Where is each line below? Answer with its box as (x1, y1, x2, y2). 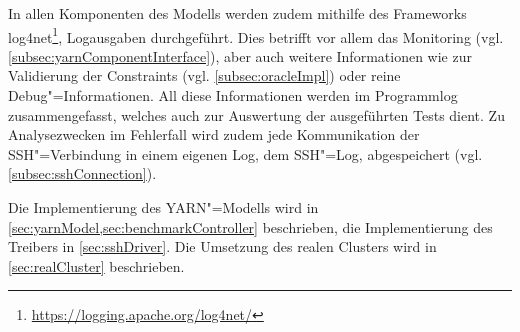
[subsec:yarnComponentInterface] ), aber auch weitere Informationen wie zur (8, 45, 472, 66)
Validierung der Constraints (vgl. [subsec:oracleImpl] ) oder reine (8, 65, 401, 86)
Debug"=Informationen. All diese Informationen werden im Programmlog (8, 85, 458, 106)
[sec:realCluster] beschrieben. (8, 255, 185, 276)
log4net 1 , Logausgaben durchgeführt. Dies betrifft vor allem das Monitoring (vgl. (8, 23, 504, 47)
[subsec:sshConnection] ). (8, 163, 157, 184)
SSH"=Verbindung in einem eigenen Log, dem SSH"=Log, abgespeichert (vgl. (8, 143, 483, 164)
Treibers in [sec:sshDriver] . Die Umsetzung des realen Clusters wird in (8, 236, 437, 257)
